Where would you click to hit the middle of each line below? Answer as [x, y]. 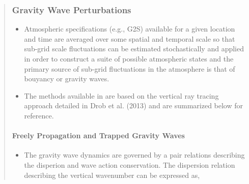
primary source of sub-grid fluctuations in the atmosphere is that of [130, 68]
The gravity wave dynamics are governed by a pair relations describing [134, 155]
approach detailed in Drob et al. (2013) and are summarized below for [134, 105]
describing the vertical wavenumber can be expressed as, [112, 175]
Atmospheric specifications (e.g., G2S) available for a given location [130, 29]
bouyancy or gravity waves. [67, 79]
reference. [39, 115]
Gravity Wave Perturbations [72, 9]
